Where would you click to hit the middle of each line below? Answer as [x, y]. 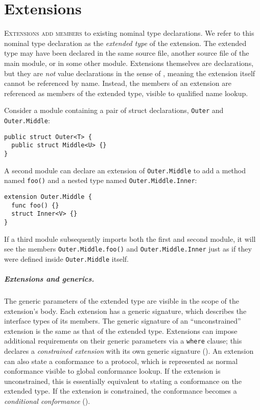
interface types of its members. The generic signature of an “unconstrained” [123, 321]
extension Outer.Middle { [48, 197]
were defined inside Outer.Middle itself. [66, 258]
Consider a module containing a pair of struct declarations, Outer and [114, 110]
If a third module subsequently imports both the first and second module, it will [130, 238]
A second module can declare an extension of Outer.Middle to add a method [125, 170]
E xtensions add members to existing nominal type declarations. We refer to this [129, 33]
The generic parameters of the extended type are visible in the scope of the [122, 300]
